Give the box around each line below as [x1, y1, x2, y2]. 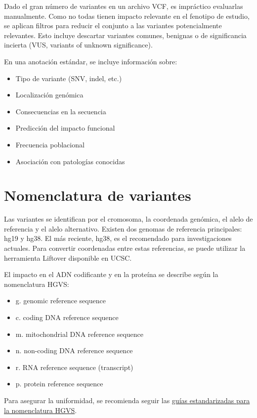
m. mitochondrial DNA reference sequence [15, 328, 143, 339]
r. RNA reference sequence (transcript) [15, 362, 133, 372]
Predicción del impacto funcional [15, 123, 115, 133]
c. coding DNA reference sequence [15, 312, 119, 322]
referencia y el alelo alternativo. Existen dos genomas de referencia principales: [4, 223, 242, 233]
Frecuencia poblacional [15, 139, 85, 149]
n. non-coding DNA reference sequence [15, 345, 133, 356]
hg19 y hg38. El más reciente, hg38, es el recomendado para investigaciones [4, 233, 232, 243]
